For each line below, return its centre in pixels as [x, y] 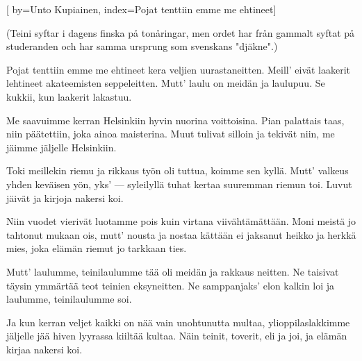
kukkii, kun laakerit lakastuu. [69, 96]
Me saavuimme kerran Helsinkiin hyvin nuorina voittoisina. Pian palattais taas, [175, 120]
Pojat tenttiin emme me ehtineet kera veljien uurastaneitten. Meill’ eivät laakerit [179, 69]
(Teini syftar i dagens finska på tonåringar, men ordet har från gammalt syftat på [181, 32]
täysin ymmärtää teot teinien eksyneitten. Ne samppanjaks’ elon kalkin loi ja [171, 285]
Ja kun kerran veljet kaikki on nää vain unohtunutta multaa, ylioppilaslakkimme [178, 322]
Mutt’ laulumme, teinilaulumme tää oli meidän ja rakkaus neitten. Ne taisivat [173, 271]
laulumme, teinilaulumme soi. [69, 299]
